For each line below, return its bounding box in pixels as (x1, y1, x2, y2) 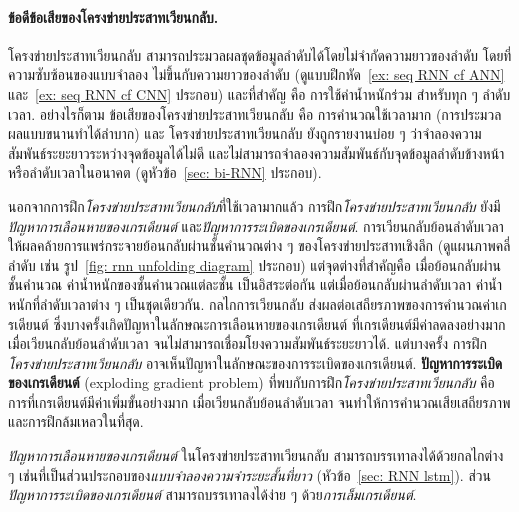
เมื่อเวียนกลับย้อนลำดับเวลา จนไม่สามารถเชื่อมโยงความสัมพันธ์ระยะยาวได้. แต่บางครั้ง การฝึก (8, 333, 487, 354)
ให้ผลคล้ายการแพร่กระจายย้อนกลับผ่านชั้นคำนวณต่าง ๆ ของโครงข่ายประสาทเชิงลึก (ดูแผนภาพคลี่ (8, 235, 511, 256)
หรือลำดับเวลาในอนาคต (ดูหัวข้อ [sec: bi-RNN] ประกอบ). (8, 162, 322, 183)
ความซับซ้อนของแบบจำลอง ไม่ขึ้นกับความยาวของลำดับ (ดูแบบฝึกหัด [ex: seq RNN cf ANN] (8, 64, 505, 85)
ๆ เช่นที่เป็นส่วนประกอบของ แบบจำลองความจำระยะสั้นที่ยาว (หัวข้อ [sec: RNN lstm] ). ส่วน (8, 464, 491, 485)
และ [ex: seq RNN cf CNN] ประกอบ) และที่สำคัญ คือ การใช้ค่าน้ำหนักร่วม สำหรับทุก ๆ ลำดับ (8, 83, 511, 104)
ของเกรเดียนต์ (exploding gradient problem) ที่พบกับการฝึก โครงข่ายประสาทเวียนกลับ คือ (8, 372, 495, 393)
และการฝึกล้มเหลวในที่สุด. (8, 411, 144, 432)
